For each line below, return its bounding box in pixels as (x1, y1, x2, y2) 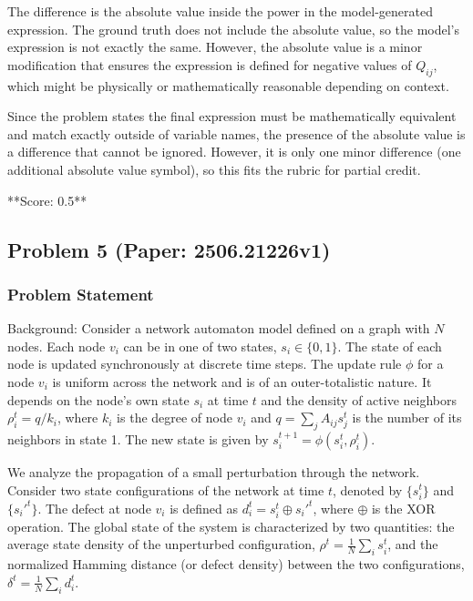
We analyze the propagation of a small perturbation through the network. (7, 462, 420, 481)
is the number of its (352, 408, 462, 427)
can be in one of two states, (123, 336, 277, 355)
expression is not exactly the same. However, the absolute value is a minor (7, 37, 423, 56)
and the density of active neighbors (261, 390, 458, 409)
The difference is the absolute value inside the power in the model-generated (7, 2, 433, 20)
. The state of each (337, 336, 442, 355)
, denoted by (332, 480, 403, 499)
